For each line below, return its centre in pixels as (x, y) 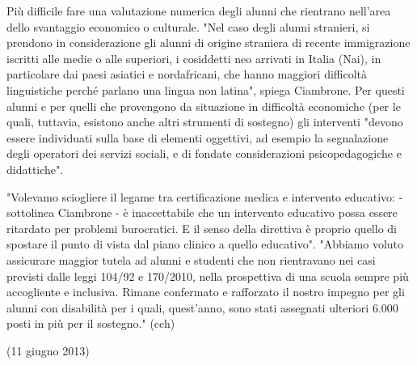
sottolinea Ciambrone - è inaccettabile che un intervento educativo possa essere (202, 212)
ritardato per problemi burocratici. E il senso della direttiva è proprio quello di (202, 228)
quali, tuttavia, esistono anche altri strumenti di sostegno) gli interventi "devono (205, 122)
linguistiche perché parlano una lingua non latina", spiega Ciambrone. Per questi (206, 89)
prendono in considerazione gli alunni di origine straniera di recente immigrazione (208, 42)
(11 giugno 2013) (48, 350)
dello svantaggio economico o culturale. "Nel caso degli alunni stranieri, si (188, 26)
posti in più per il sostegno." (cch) (91, 323)
